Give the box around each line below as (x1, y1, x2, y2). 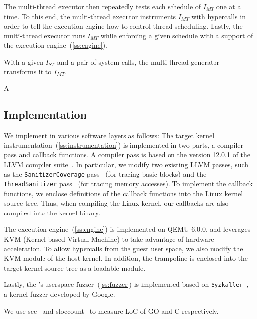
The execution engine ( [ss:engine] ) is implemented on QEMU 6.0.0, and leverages (4, 224, 251, 234)
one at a (216, 1, 241, 11)
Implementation (4, 107, 87, 122)
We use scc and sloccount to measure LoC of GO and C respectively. (4, 305, 219, 316)
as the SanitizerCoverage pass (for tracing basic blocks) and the (4, 169, 207, 179)
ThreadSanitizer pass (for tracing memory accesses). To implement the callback (4, 178, 253, 188)
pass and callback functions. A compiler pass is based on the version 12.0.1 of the (4, 149, 251, 160)
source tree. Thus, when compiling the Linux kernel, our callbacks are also (4, 198, 229, 208)
